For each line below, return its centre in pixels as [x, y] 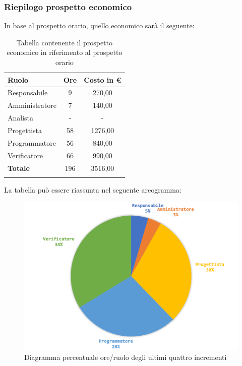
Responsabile [28, 93]
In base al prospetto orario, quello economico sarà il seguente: [99, 25]
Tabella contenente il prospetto [64, 42]
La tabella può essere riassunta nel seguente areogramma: [93, 189]
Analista [21, 118]
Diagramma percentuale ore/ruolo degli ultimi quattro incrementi [126, 357]
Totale [19, 168]
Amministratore [32, 105]
